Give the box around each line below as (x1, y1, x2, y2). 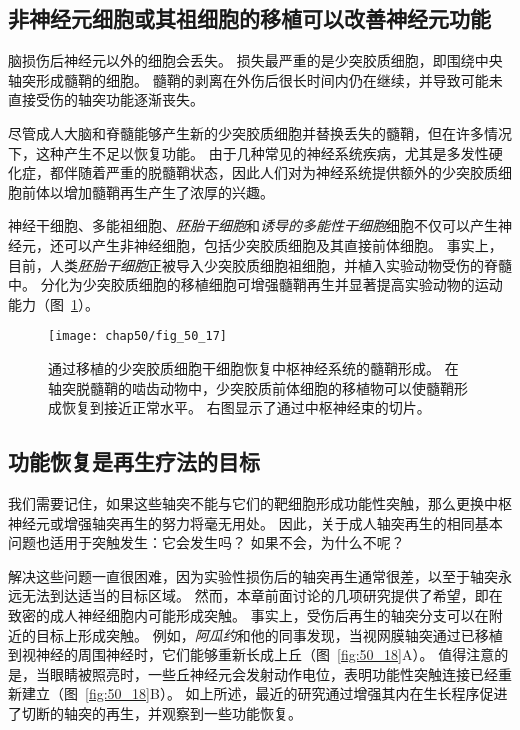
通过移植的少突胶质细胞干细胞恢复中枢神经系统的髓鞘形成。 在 (48, 357, 459, 378)
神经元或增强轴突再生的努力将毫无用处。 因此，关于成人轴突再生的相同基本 (8, 512, 503, 533)
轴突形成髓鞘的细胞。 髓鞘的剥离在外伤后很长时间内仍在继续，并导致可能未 (8, 69, 503, 90)
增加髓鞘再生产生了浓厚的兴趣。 (63, 181, 274, 202)
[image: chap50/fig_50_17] (48, 329, 227, 344)
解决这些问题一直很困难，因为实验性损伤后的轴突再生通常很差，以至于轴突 (8, 565, 498, 586)
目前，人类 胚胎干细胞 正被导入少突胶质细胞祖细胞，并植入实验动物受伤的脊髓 (8, 254, 512, 275)
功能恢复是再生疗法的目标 (8, 446, 260, 477)
